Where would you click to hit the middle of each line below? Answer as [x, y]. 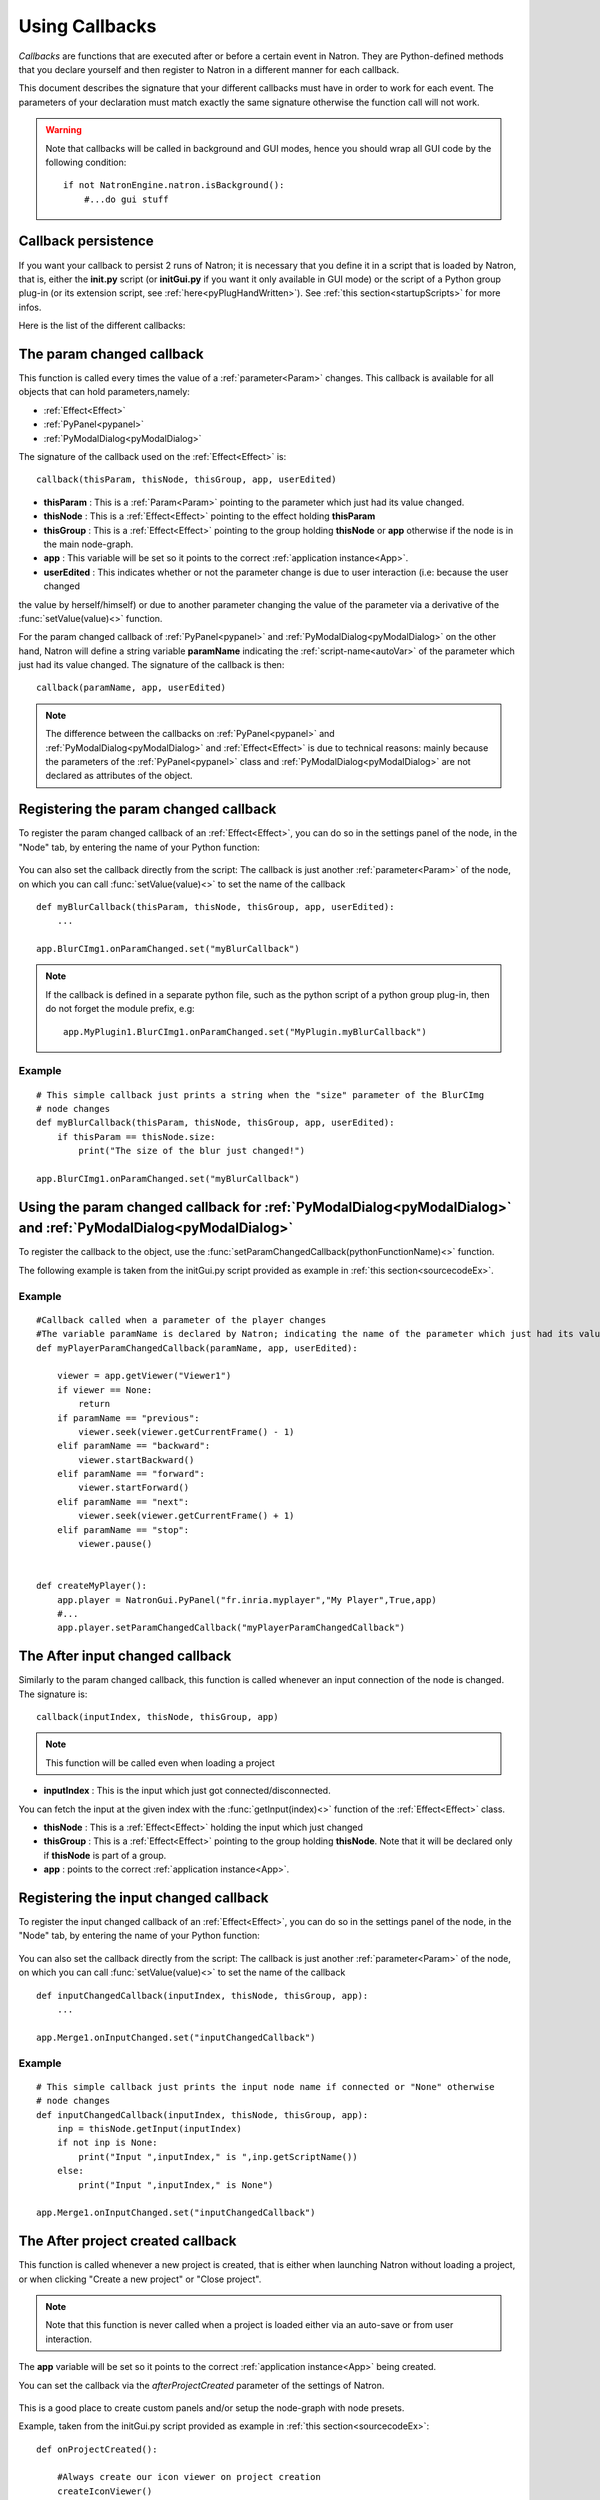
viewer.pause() [115, 1544]
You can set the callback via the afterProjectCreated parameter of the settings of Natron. [201, 2385]
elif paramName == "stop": [123, 1529]
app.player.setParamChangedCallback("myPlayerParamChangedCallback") [231, 1628]
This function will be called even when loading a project [160, 1762]
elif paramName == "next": [123, 1501]
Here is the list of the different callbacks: [102, 326]
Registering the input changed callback [143, 1897]
